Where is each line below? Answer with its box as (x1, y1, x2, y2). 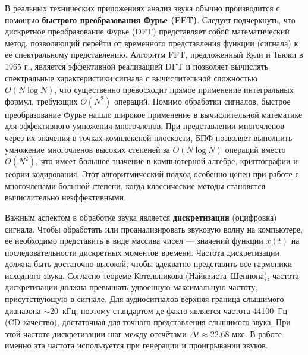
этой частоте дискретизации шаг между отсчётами (5, 327, 187, 340)
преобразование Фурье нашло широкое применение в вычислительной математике (5, 108, 303, 120)
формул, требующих (5, 95, 78, 107)
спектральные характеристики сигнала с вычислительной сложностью (5, 71, 257, 84)
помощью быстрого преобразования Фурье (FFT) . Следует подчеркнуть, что (5, 13, 296, 26)
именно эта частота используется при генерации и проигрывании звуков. (5, 339, 268, 351)
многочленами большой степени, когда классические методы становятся (5, 179, 266, 191)
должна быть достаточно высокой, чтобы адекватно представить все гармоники (5, 257, 292, 270)
